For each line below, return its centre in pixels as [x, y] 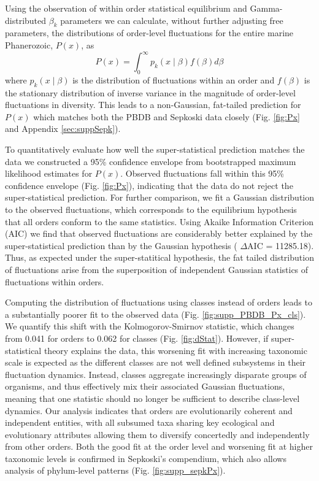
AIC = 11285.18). [281, 245]
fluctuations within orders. [55, 281]
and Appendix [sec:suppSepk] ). [63, 129]
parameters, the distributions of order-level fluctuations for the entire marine [149, 33]
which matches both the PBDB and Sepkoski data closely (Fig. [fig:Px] [167, 116]
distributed [26, 20]
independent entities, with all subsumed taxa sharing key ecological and [140, 422]
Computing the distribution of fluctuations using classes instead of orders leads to [159, 302]
